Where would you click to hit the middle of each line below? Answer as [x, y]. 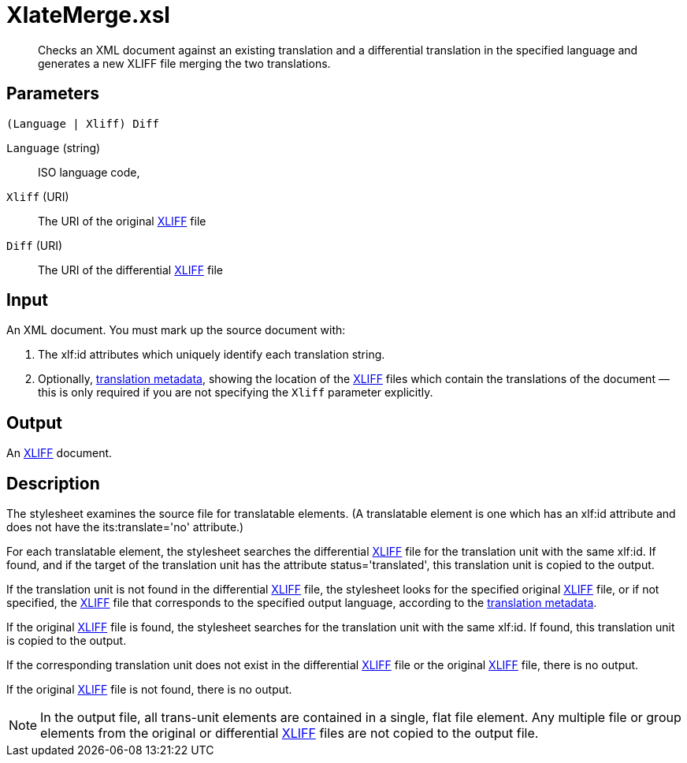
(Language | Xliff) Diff [83, 123]
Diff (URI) [35, 245]
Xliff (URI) [38, 196]
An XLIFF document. [59, 453]
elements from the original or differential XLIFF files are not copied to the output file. [290, 733]
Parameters [53, 94]
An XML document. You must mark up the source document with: [176, 330]
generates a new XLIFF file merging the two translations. [184, 63]
